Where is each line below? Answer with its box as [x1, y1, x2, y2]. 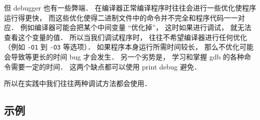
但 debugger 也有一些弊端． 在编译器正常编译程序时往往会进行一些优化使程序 [4, 2, 256, 12]
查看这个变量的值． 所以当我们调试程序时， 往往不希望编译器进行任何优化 [4, 31, 247, 42]
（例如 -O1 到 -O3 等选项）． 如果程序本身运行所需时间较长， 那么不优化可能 [4, 41, 253, 52]
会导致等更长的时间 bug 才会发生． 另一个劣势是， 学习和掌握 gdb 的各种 [4, 51, 244, 62]
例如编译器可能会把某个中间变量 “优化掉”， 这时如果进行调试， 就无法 [20, 22, 251, 32]
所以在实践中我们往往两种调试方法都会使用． [4, 78, 151, 88]
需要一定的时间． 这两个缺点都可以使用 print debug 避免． [11, 61, 201, 71]
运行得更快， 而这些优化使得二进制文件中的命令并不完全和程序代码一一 [4, 12, 238, 22]
